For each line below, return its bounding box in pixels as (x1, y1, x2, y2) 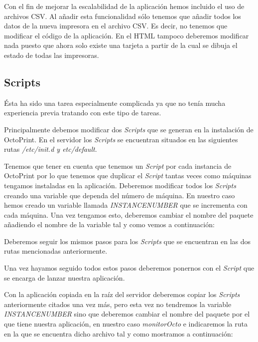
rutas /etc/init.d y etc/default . (4, 144, 97, 154)
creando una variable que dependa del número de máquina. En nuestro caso (4, 190, 235, 200)
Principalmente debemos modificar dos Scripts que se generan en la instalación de (4, 124, 254, 134)
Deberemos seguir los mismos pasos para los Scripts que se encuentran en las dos (4, 236, 251, 246)
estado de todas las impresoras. (4, 49, 99, 60)
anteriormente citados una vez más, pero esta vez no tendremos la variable (4, 299, 232, 309)
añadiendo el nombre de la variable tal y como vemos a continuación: (4, 219, 215, 230)
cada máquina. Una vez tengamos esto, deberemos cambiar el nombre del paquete (4, 209, 254, 220)
